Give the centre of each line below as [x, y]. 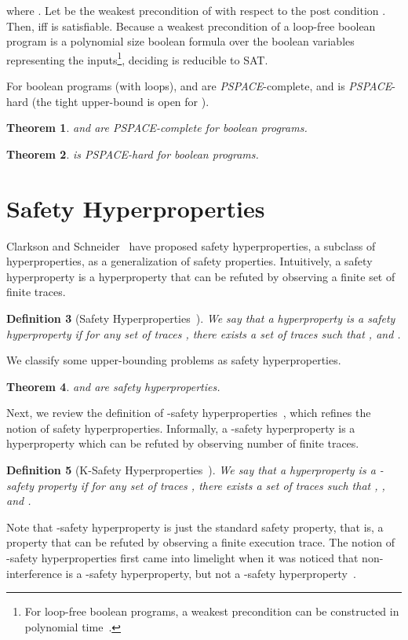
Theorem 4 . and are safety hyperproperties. [113, 386]
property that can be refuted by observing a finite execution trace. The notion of [200, 542]
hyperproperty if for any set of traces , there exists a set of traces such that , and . [204, 333]
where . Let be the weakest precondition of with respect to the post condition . [196, 10]
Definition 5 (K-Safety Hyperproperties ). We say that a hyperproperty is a [191, 470]
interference [34, 573]
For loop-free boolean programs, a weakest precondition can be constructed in [212, 611]
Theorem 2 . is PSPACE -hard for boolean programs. [133, 154]
